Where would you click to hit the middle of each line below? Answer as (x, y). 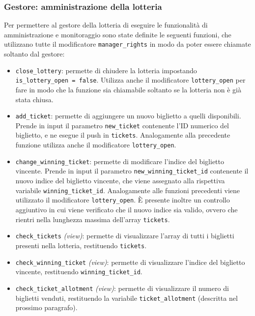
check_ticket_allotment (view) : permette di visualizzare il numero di (122, 288)
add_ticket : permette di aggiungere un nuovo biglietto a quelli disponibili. (128, 116)
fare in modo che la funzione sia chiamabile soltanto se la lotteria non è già (128, 89)
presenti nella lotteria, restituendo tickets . (81, 245)
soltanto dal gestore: (34, 54)
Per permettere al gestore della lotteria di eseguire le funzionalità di (106, 25)
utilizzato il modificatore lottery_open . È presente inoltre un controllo (123, 200)
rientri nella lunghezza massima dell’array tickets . (93, 219)
